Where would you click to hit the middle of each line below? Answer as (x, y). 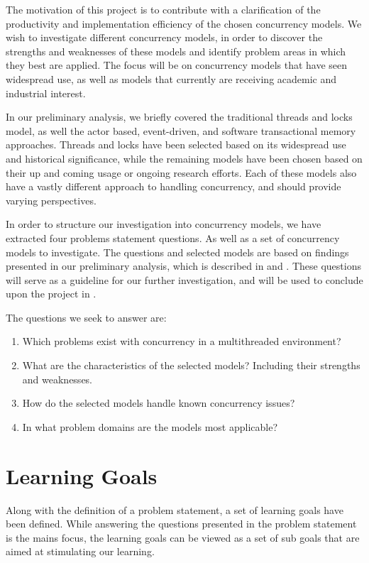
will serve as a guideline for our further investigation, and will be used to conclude (184, 279)
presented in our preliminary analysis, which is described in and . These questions (183, 266)
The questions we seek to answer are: (86, 317)
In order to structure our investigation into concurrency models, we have (164, 224)
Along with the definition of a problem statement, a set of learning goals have (175, 509)
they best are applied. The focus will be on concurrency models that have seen (177, 65)
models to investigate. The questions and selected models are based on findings (177, 252)
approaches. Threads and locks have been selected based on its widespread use (176, 144)
